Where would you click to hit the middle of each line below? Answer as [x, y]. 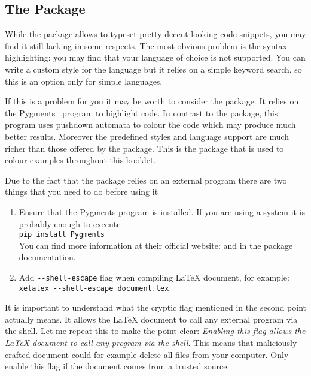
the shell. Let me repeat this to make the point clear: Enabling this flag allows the [155, 331]
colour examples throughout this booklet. [80, 160]
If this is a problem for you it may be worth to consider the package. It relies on [152, 101]
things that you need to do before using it [82, 192]
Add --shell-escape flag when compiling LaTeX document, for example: [154, 277]
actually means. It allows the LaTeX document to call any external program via [151, 319]
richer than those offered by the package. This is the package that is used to [144, 148]
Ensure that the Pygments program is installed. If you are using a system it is [162, 211]
